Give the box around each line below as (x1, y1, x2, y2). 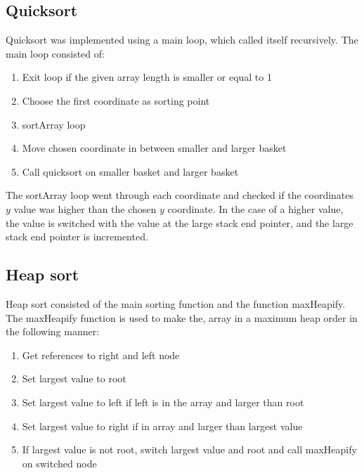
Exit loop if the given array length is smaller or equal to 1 (22, 70, 272, 84)
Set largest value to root (22, 371, 126, 386)
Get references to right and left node (22, 347, 180, 362)
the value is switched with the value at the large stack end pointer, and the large (6, 215, 353, 230)
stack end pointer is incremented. (6, 229, 148, 244)
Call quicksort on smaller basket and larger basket (22, 164, 239, 179)
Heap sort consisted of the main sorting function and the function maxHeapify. (6, 296, 346, 311)
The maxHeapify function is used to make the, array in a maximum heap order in (6, 310, 358, 325)
